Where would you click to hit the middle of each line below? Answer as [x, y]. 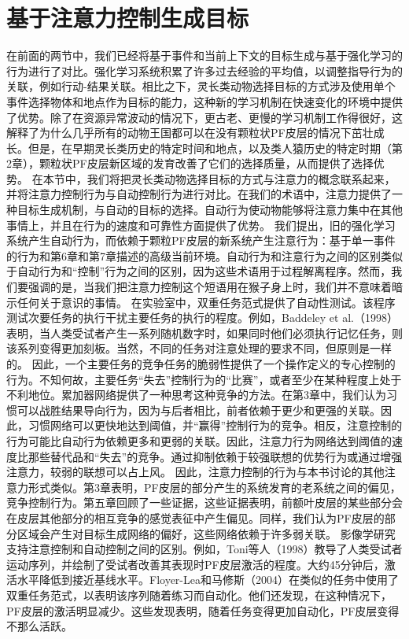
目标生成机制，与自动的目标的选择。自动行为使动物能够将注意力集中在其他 [210, 210]
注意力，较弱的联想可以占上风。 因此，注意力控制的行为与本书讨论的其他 [195, 472]
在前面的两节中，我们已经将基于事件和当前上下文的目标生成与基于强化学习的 [204, 55]
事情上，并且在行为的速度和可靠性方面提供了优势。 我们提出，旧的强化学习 [201, 225]
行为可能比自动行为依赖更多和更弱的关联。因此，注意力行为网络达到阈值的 [199, 440]
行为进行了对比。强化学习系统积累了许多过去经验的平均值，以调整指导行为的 [204, 70]
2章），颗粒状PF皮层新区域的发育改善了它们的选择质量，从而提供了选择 [190, 163]
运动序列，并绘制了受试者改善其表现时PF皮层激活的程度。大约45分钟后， [195, 564]
